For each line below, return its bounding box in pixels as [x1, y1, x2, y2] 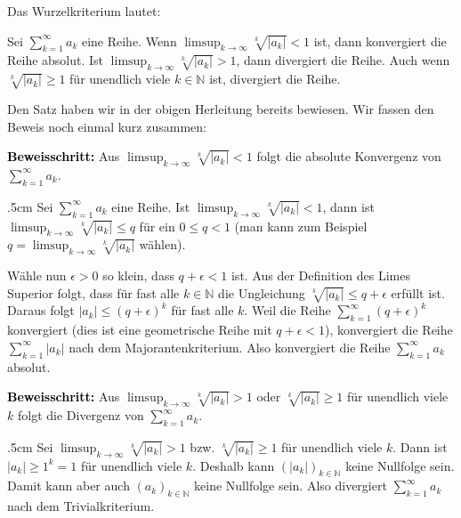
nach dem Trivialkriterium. [7, 497, 155, 515]
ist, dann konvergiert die [313, 31, 447, 50]
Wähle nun [7, 266, 67, 285]
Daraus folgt [7, 301, 75, 320]
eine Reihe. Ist [111, 197, 190, 215]
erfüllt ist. [391, 283, 445, 302]
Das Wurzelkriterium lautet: [7, 2, 161, 20]
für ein [139, 216, 175, 235]
